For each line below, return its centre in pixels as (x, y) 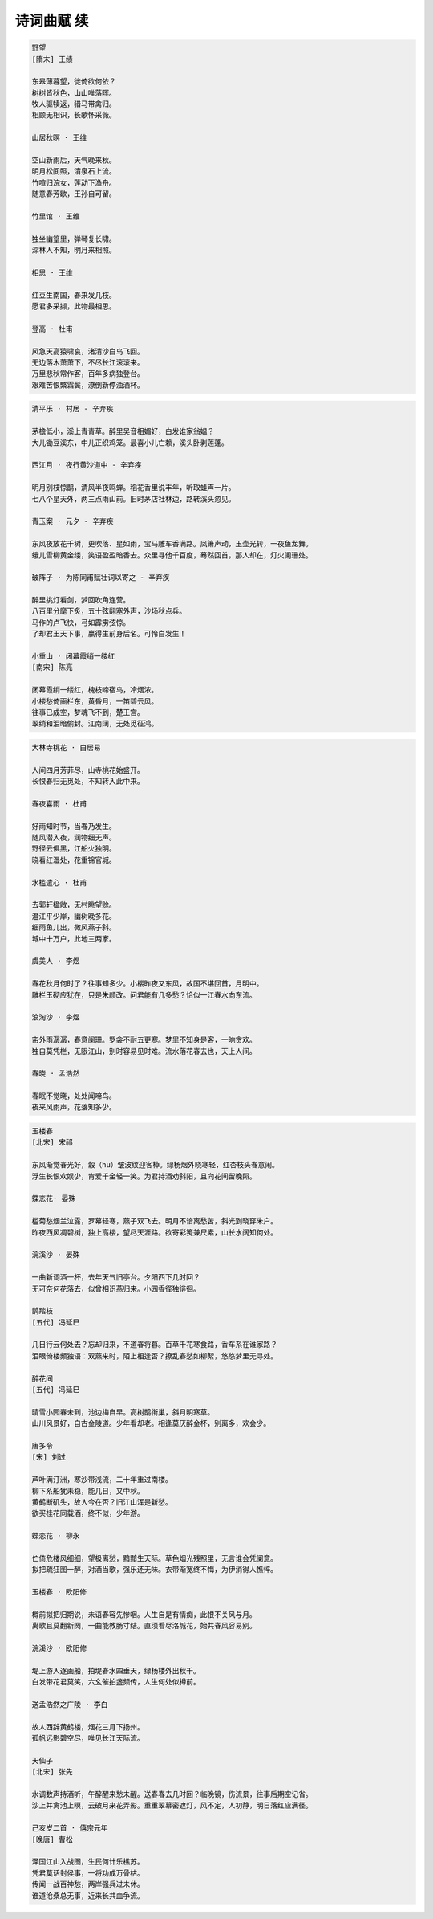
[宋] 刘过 (49, 1457)
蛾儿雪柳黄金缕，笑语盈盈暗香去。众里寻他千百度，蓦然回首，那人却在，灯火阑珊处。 (172, 555)
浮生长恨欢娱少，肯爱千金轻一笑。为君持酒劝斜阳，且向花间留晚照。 (144, 1176)
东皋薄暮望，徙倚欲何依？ (74, 82)
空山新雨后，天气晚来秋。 (74, 160)
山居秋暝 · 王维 (59, 138)
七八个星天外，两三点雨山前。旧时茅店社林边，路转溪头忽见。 (134, 499)
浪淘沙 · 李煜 (56, 1017)
